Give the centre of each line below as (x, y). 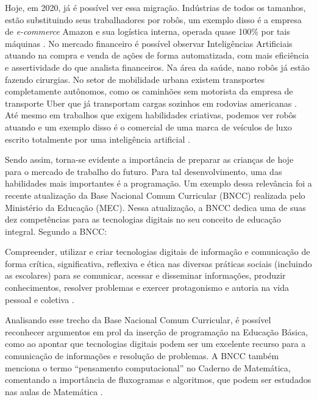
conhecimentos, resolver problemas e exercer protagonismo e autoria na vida (147, 287)
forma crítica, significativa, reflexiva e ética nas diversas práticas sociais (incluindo (158, 263)
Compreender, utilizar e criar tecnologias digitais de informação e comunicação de (158, 252)
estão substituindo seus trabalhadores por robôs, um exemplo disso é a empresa (153, 19)
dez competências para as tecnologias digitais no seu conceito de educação (143, 219)
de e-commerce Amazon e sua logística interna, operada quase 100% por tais (148, 31)
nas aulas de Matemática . (54, 391)
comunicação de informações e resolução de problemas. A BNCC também (142, 356)
